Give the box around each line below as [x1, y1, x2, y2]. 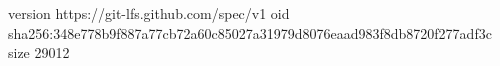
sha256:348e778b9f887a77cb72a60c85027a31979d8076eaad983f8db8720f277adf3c [8, 22, 492, 43]
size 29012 [8, 42, 70, 63]
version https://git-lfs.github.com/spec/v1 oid [8, 3, 290, 23]
